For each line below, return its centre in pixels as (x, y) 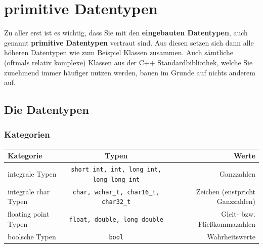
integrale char (29, 191)
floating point (29, 214)
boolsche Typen (32, 236)
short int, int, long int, (116, 170)
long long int (116, 179)
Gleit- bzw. (238, 214)
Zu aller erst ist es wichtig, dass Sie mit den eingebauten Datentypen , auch (126, 33)
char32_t (116, 202)
